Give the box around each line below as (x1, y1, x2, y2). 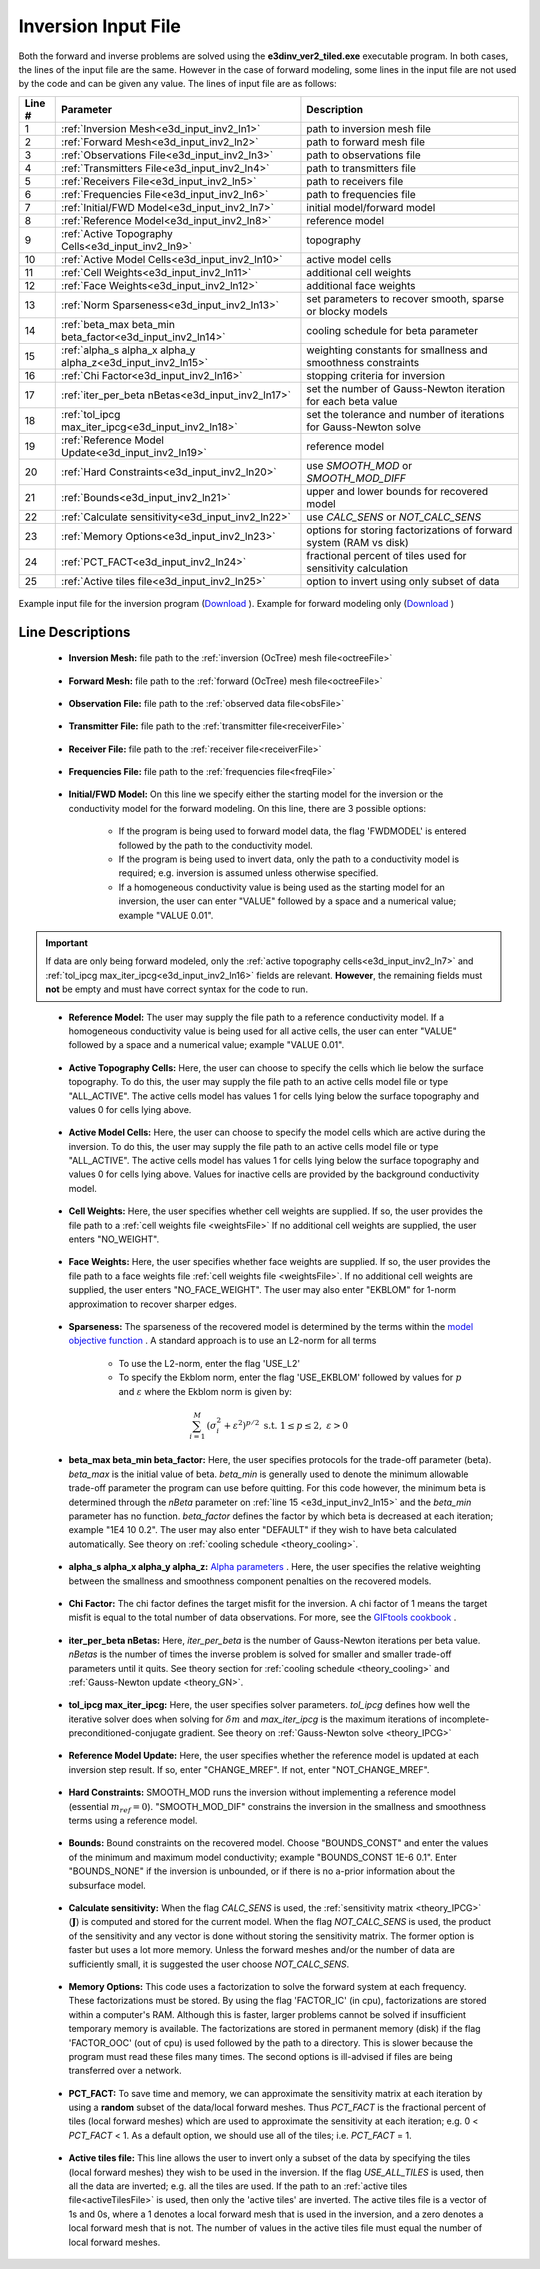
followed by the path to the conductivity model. (118, 839, 314, 851)
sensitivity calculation (306, 561, 409, 575)
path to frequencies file (306, 187, 416, 201)
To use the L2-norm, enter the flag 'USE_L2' (118, 1357, 300, 1369)
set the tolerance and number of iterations (306, 407, 505, 421)
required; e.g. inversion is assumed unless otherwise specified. (118, 867, 379, 879)
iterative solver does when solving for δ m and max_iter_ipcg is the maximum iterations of (68, 1713, 438, 1725)
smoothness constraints (306, 355, 420, 369)
